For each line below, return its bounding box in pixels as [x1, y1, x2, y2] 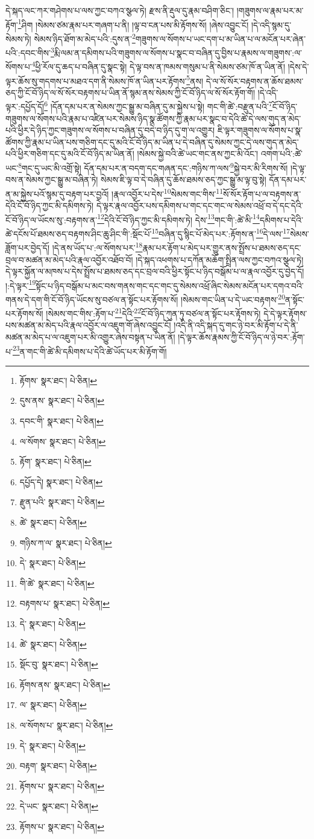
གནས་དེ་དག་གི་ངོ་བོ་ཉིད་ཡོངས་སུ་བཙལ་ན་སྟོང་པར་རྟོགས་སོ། [5, 293, 178, 305]
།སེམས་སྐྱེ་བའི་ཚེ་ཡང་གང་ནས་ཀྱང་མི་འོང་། [137, 147, 259, 160]
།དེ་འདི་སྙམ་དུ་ [251, 18, 292, 31]
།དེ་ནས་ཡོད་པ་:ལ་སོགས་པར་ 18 [52, 240, 143, 254]
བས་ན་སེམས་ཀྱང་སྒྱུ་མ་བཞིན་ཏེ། [5, 173, 98, 186]
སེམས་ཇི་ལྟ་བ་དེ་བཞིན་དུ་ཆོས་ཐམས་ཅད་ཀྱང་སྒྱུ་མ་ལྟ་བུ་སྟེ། [101, 173, 266, 186]
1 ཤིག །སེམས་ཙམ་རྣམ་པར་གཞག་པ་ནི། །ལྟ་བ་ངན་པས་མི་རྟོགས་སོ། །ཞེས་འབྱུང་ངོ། [17, 16, 249, 31]
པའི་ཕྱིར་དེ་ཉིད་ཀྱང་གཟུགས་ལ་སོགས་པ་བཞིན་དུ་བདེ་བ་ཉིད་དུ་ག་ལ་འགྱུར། [5, 124, 215, 136]
